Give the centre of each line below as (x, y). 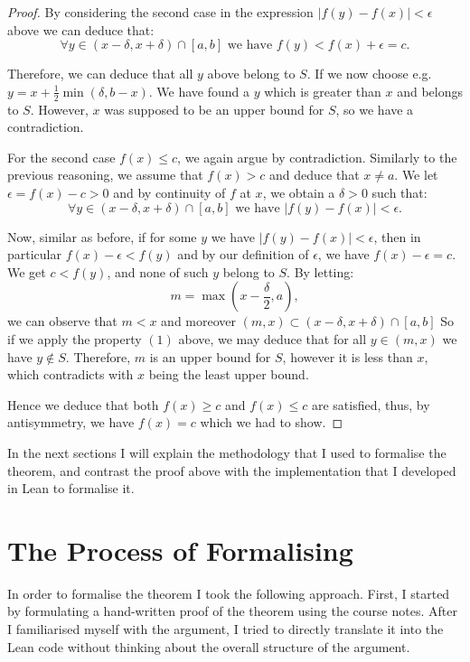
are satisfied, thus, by (371, 404)
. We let (416, 175)
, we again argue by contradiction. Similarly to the (317, 157)
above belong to (251, 74)
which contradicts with (70, 374)
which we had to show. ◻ (272, 422)
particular (34, 254)
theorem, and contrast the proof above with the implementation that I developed (232, 470)
